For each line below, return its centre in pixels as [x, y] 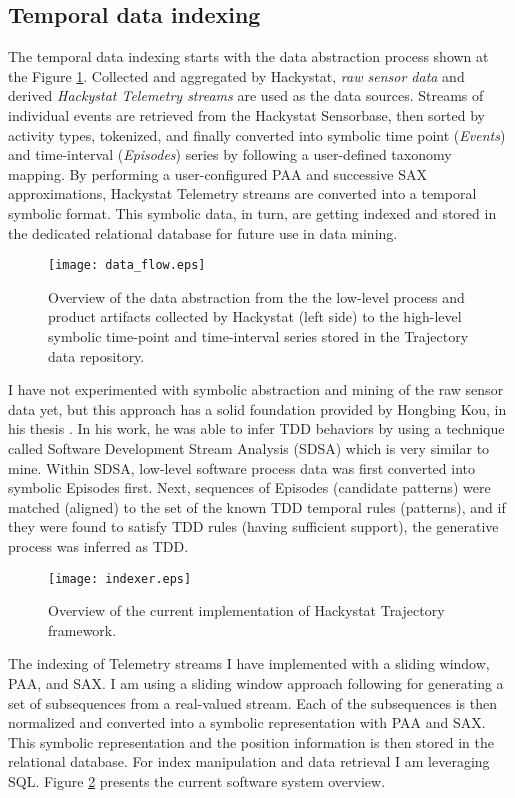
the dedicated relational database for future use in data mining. [203, 232]
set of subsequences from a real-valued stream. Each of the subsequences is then [252, 702]
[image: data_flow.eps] [127, 265]
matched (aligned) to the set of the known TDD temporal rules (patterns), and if [257, 506]
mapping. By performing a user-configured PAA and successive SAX [217, 173]
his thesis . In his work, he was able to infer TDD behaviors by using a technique [256, 428]
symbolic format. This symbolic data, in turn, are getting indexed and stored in [252, 212]
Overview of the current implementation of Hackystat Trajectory [246, 610]
